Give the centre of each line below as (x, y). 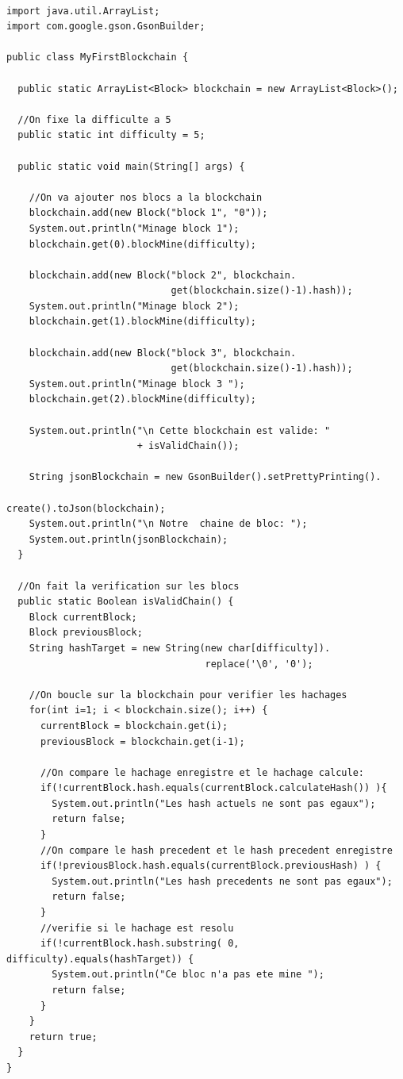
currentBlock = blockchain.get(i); (134, 726)
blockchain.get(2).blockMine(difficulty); (142, 399)
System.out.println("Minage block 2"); (134, 306)
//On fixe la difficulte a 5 (94, 119)
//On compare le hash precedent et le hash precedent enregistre (216, 850)
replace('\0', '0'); (259, 664)
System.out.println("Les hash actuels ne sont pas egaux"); (214, 803)
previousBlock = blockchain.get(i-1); (142, 741)
